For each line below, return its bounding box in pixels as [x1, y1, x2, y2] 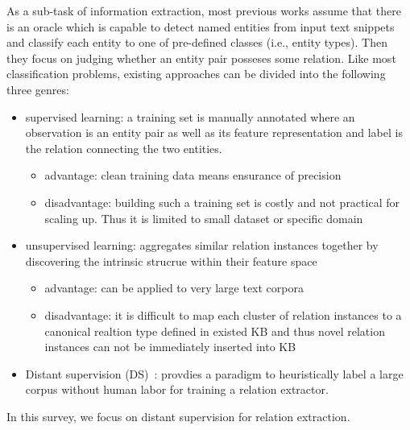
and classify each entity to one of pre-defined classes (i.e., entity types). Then [6, 34, 387, 51]
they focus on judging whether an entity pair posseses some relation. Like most [6, 49, 396, 66]
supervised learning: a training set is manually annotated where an [25, 108, 355, 125]
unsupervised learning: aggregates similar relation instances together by [25, 237, 379, 254]
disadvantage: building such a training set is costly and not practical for [44, 193, 400, 210]
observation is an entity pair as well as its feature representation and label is [25, 124, 403, 141]
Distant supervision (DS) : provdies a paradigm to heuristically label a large [25, 365, 404, 382]
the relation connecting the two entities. [25, 139, 222, 156]
